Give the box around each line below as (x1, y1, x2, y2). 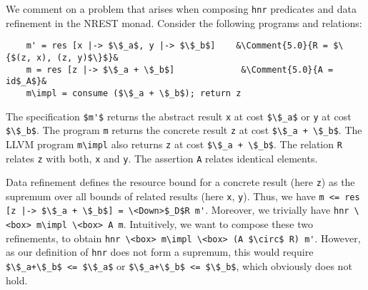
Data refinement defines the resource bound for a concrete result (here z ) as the (6, 175, 355, 190)
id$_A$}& (6, 76, 47, 87)
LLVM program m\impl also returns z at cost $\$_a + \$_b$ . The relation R (6, 136, 342, 151)
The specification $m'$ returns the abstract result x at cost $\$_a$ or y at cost (6, 108, 352, 123)
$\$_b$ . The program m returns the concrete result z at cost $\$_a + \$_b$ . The (6, 123, 362, 138)
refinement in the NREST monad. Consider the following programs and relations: (6, 15, 362, 30)
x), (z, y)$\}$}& (36, 52, 119, 63)
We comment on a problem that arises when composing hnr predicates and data (6, 1, 357, 16)
